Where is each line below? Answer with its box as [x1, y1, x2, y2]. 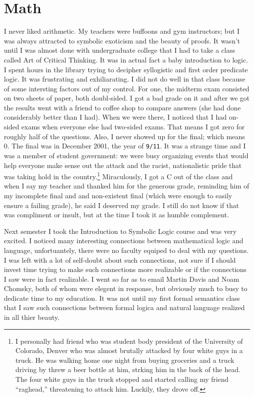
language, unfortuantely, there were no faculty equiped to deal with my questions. [4, 245, 249, 255]
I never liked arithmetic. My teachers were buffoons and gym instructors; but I [4, 26, 240, 36]
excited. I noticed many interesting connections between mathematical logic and [4, 235, 244, 246]
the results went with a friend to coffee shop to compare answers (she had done [4, 102, 241, 112]
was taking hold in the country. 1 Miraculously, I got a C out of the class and [4, 170, 233, 181]
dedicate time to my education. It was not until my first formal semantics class [4, 293, 240, 303]
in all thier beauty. [4, 312, 60, 322]
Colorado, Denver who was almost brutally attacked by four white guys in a [15, 345, 243, 355]
